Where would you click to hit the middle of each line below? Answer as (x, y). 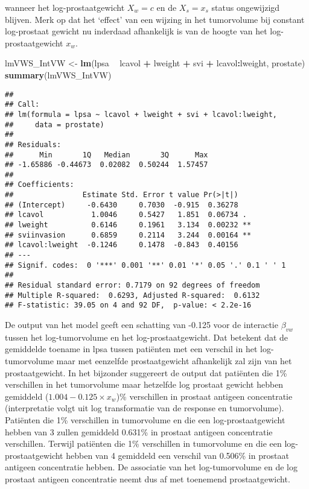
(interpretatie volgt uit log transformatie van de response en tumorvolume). (145, 408)
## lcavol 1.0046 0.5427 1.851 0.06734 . (126, 215)
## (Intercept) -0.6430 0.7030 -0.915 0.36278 (122, 205)
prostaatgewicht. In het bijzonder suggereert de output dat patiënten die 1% (146, 372)
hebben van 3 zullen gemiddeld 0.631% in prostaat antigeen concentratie (139, 431)
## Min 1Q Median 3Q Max (107, 155)
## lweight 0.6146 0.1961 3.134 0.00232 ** (128, 225)
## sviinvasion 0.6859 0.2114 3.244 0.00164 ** (128, 235)
